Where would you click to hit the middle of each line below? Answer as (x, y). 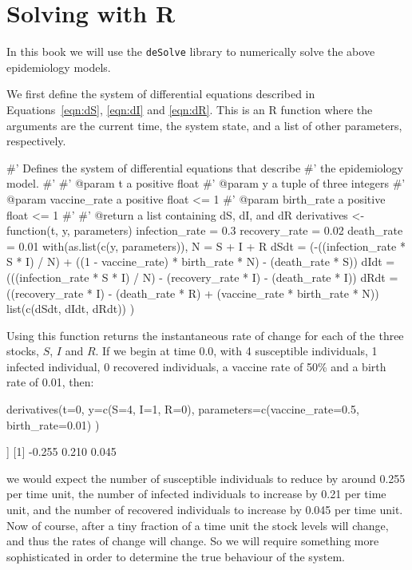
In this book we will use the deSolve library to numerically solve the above (191, 51)
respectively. (36, 141)
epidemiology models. (59, 67)
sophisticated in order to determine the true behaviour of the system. (176, 556)
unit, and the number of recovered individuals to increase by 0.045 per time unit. (205, 510)
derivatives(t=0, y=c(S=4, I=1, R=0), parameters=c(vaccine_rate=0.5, (183, 409)
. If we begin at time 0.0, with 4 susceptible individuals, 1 (236, 351)
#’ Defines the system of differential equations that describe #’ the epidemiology (205, 167)
